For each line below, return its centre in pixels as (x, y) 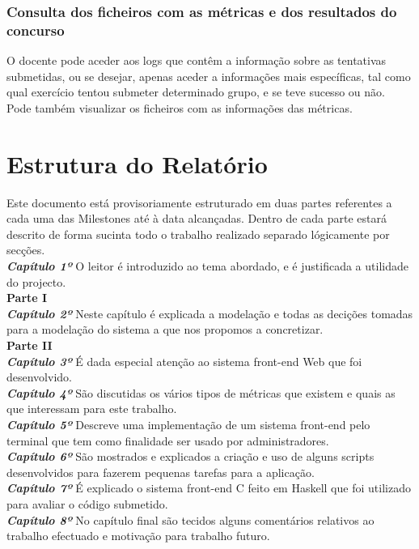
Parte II (30, 345)
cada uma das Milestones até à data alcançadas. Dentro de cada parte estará (197, 218)
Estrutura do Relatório (137, 163)
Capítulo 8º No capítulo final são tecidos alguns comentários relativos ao (190, 519)
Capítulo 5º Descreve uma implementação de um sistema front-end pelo (188, 424)
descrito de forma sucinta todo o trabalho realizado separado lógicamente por (198, 234)
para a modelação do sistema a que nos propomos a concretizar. (165, 329)
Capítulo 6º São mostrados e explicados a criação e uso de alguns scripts (190, 456)
